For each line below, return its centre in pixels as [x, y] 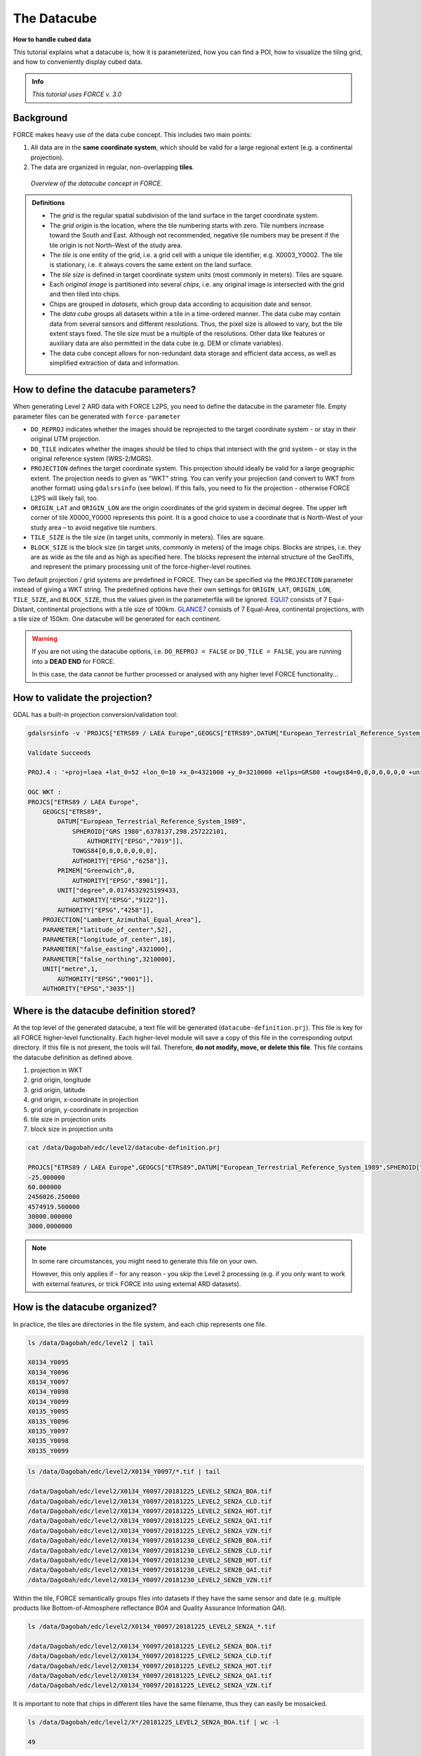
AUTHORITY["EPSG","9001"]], [106, 979]
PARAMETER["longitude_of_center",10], [109, 939]
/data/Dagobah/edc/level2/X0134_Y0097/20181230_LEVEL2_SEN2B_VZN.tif [150, 1580]
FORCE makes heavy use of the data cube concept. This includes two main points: [132, 135]
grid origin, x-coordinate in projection [85, 1100]
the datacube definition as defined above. [73, 1057]
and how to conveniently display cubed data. [78, 62]
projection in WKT [56, 1070]
